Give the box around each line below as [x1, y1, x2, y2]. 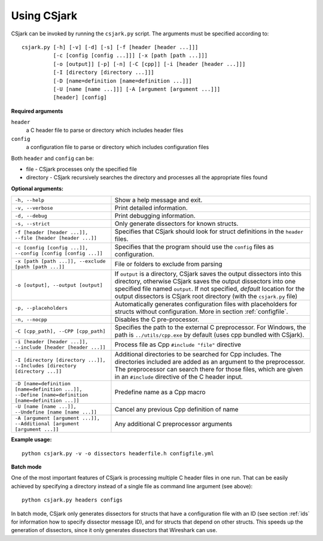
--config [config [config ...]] [14, 250, 103, 257]
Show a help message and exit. [114, 196, 203, 204]
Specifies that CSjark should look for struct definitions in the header [114, 228, 304, 236]
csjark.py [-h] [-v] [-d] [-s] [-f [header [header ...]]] [22, 44, 199, 50]
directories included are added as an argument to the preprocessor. [114, 358, 305, 366]
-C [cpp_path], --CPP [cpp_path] [14, 328, 106, 334]
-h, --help [14, 197, 45, 203]
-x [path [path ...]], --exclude [14, 258, 106, 265]
